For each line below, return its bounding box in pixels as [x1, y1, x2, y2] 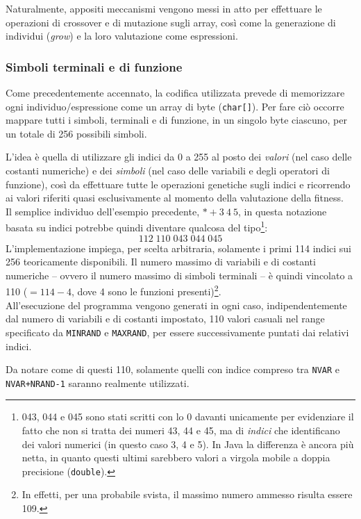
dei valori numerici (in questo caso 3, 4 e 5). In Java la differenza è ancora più [22, 436, 354, 451]
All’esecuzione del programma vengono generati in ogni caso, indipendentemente [6, 297, 347, 312]
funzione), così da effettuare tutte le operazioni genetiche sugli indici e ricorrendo [6, 176, 351, 191]
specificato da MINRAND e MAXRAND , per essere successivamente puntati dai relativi [6, 324, 349, 339]
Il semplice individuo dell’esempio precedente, [6, 204, 200, 218]
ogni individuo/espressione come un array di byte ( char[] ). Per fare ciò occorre [6, 99, 344, 113]
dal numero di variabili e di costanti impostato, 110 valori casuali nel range [6, 311, 325, 326]
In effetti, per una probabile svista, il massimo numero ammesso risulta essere [22, 487, 353, 502]
